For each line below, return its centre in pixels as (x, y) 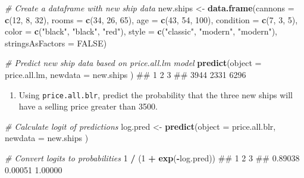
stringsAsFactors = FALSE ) (56, 43)
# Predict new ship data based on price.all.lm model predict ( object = (133, 63)
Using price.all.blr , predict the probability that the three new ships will (156, 94)
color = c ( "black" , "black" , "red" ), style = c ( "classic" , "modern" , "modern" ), (141, 31)
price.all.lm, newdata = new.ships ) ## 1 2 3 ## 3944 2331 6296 (126, 74)
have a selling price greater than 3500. (88, 106)
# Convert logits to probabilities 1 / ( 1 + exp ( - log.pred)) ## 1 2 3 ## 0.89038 (152, 158)
